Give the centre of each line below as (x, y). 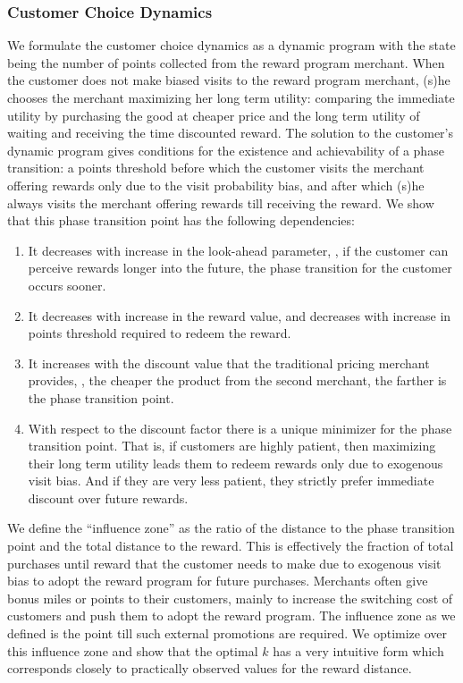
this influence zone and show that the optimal (133, 650)
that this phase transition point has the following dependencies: (181, 220)
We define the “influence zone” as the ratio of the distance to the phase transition (231, 528)
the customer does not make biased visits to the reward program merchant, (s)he (229, 80)
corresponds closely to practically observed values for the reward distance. (210, 668)
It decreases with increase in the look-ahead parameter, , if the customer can (238, 250)
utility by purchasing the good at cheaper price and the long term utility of (214, 115)
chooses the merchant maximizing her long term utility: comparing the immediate (231, 97)
